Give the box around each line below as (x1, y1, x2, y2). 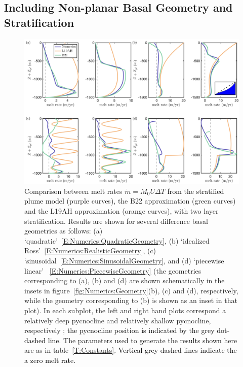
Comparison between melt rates (24, 185, 123, 196)
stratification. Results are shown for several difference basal (24, 215, 208, 226)
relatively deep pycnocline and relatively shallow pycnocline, (24, 315, 211, 325)
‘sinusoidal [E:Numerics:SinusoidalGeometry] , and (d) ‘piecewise (24, 255, 224, 266)
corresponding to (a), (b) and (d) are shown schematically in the (24, 275, 225, 286)
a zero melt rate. (24, 354, 76, 365)
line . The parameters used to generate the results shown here (48, 335, 237, 345)
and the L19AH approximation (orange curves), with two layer (24, 206, 219, 216)
